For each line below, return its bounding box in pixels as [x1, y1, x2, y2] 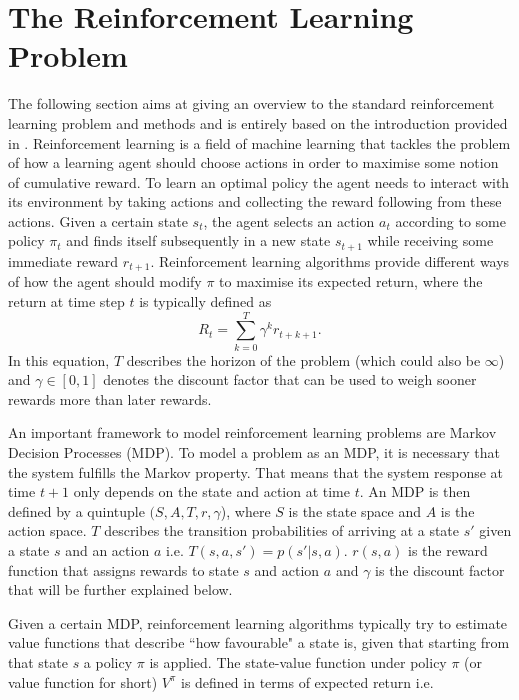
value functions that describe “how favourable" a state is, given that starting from [8, 632, 510, 653]
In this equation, [8, 349, 110, 370]
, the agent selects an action [203, 210, 375, 231]
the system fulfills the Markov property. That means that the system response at [8, 461, 504, 482]
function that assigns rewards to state [8, 559, 239, 580]
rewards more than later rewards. [8, 388, 212, 409]
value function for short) [8, 671, 158, 692]
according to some [395, 210, 506, 231]
